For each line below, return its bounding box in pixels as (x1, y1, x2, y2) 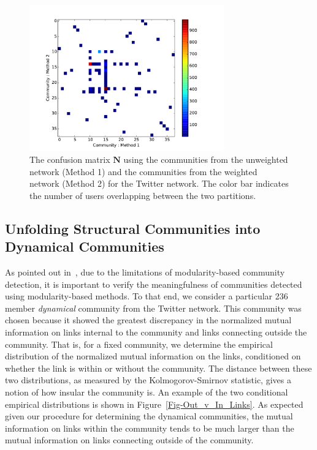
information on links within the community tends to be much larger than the (5, 421, 294, 434)
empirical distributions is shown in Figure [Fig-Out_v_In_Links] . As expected (5, 397, 304, 410)
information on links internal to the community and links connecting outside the (5, 326, 307, 339)
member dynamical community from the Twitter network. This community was (5, 301, 302, 314)
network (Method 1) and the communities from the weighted (29, 165, 258, 178)
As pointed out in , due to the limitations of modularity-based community (5, 266, 285, 279)
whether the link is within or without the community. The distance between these (5, 361, 312, 374)
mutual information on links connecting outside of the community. (5, 433, 254, 446)
